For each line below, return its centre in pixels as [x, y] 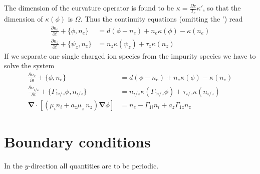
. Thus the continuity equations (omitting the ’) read [162, 19]
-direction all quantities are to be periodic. [93, 166]
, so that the [222, 8]
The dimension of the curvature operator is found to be [89, 8]
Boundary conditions [77, 142]
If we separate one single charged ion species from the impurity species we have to [130, 55]
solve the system [29, 65]
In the [13, 166]
